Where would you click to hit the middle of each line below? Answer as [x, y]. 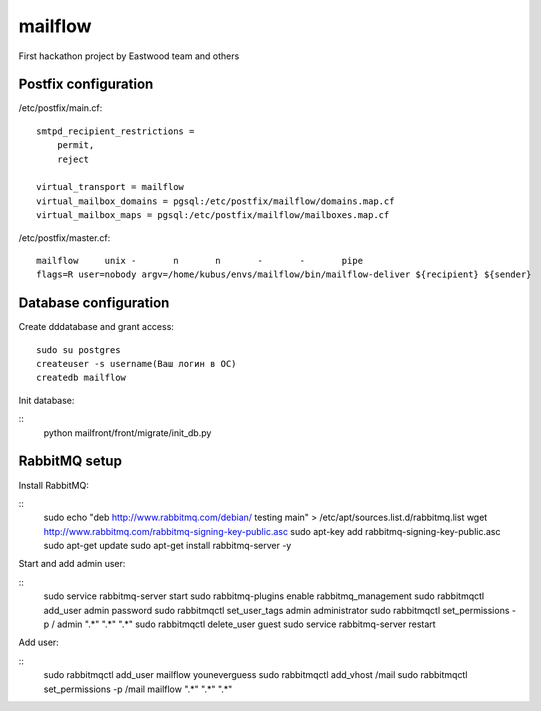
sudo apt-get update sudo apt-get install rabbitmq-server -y [167, 546]
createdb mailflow [81, 378]
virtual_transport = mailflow [110, 187]
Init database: [46, 400]
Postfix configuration [86, 84]
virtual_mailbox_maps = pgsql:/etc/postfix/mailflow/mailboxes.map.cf [213, 215]
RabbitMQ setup [70, 461]
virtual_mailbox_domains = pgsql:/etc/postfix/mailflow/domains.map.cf [215, 201]
